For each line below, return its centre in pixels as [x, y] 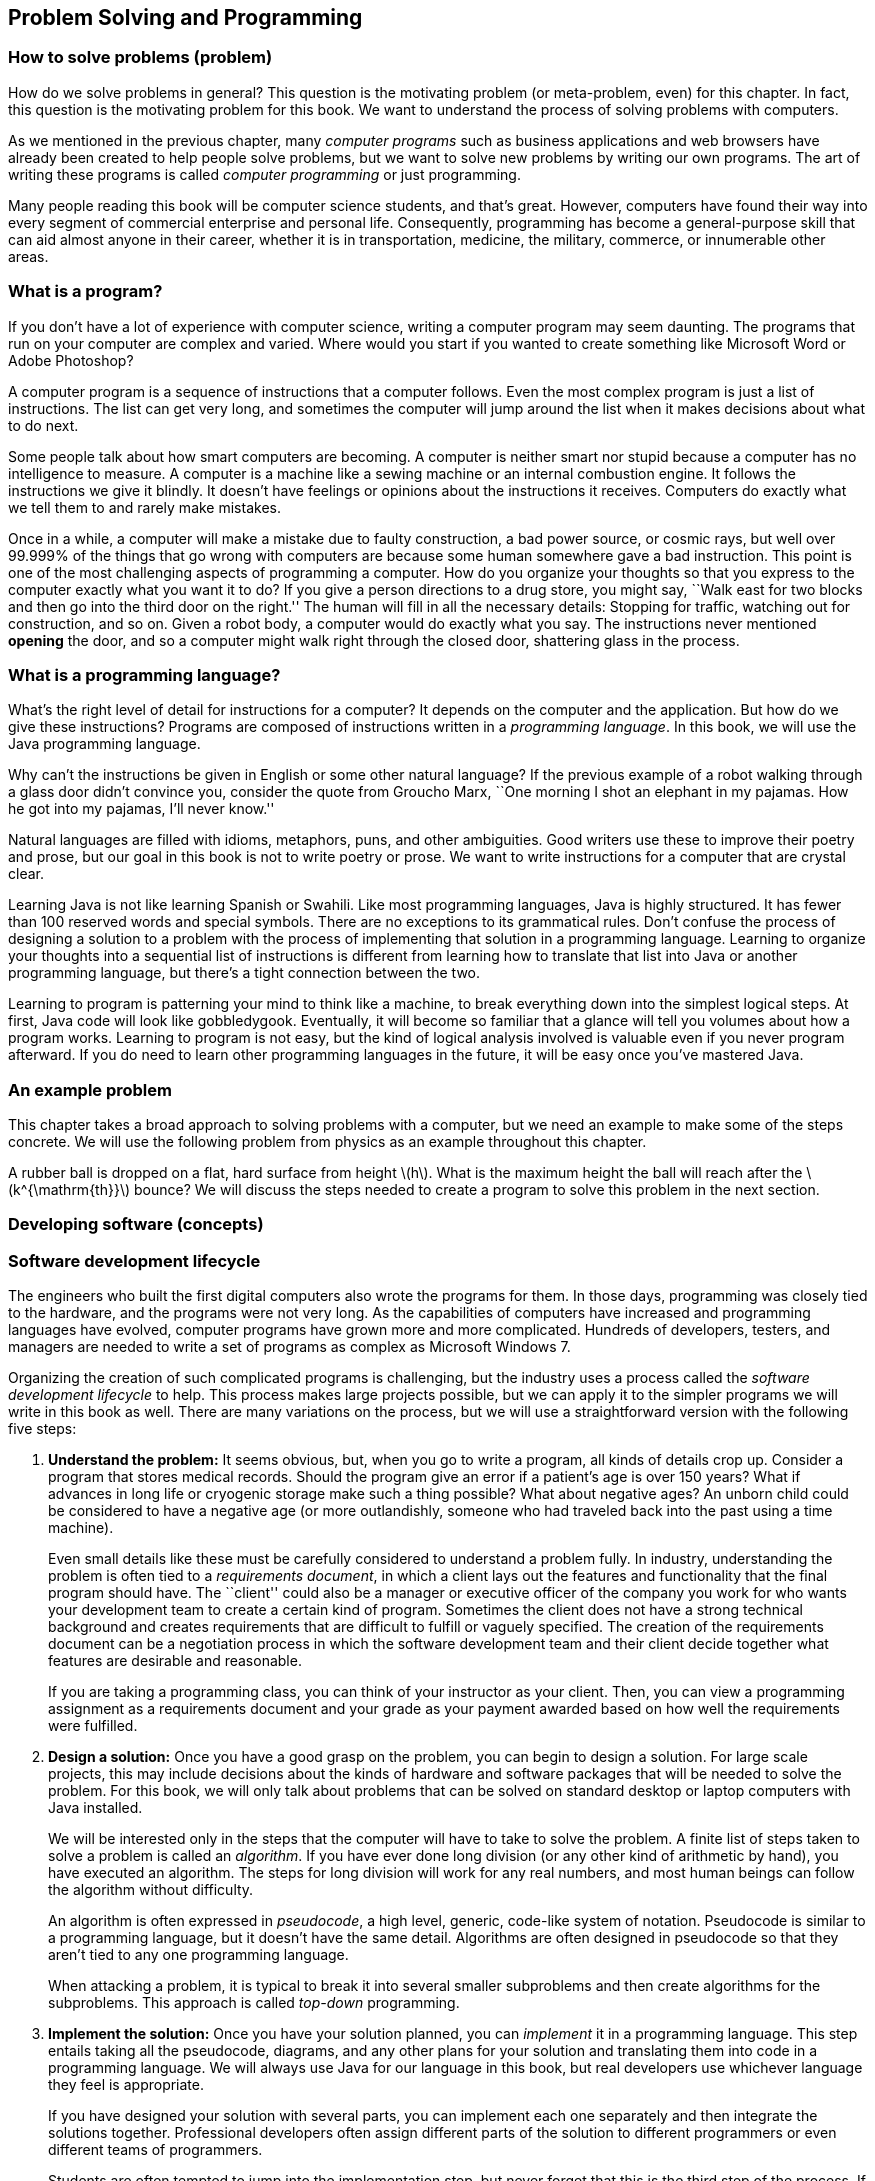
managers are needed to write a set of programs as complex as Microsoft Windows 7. [289, 1347]
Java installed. [95, 1808]
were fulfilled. [93, 1726]
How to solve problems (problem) [140, 57]
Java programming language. [104, 744]
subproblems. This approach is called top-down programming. [254, 2003]
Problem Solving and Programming [185, 17]
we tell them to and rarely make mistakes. [144, 507]
